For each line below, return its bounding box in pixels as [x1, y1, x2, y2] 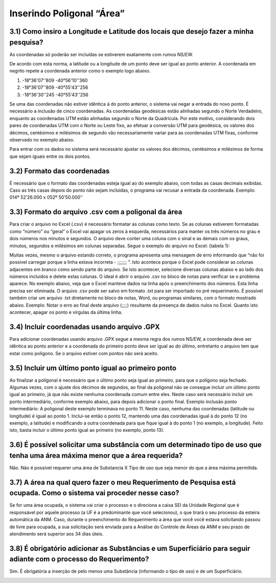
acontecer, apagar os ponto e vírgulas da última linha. [9, 309, 123, 315]
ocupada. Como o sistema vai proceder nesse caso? [9, 488, 179, 498]
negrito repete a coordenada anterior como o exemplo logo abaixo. [9, 68, 151, 74]
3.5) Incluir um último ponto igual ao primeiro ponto [9, 363, 176, 372]
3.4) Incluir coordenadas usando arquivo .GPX [9, 322, 160, 331]
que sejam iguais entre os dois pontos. [9, 153, 91, 159]
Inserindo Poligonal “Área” [9, 8, 125, 19]
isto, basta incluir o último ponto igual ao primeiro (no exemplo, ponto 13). [9, 427, 165, 433]
